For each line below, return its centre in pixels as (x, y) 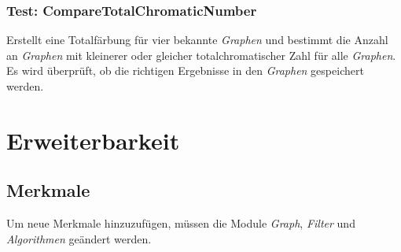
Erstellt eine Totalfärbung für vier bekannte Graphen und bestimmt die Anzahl (197, 40)
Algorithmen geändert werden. (79, 238)
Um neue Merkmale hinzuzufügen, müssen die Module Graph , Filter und (181, 223)
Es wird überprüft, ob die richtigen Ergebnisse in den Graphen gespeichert (185, 70)
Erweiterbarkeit (93, 140)
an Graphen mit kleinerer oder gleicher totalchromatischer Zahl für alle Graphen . (201, 55)
